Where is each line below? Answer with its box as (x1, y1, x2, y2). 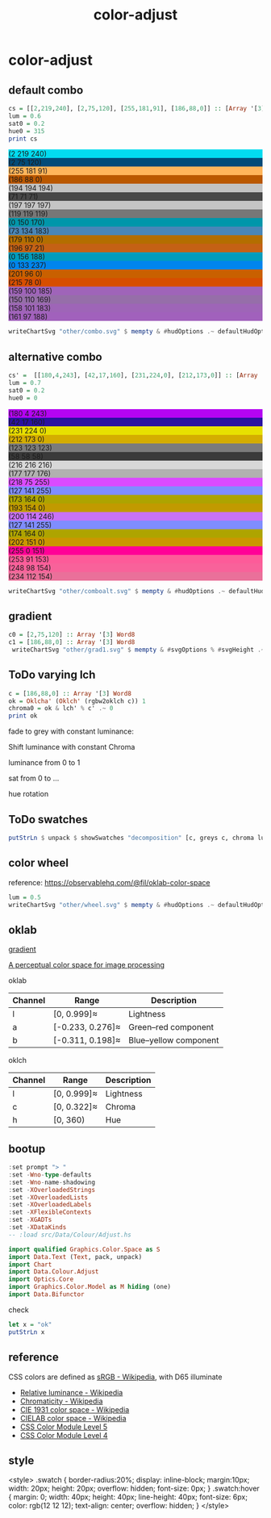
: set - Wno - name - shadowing (8, 1178, 95, 1186)
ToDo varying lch (8, 668, 96, 682)
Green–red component (128, 1022, 214, 1033)
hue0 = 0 (8, 394, 38, 402)
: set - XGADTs (8, 1216, 52, 1224)
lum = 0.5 (8, 893, 42, 901)
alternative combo (8, 349, 102, 364)
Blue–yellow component (128, 1035, 219, 1046)
